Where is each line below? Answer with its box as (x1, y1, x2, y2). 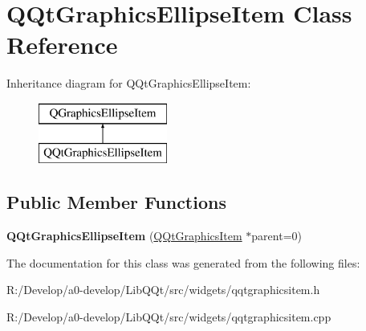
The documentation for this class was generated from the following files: (6, 254, 360, 271)
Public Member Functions (6, 190, 226, 215)
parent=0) (251, 227, 302, 244)
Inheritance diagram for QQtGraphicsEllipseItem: (6, 75, 251, 92)
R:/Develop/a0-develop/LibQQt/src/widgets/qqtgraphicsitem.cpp (6, 309, 331, 325)
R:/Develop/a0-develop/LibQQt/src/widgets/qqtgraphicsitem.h (6, 281, 320, 298)
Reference (6, 28, 118, 61)
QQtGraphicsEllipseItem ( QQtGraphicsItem (6, 227, 242, 244)
